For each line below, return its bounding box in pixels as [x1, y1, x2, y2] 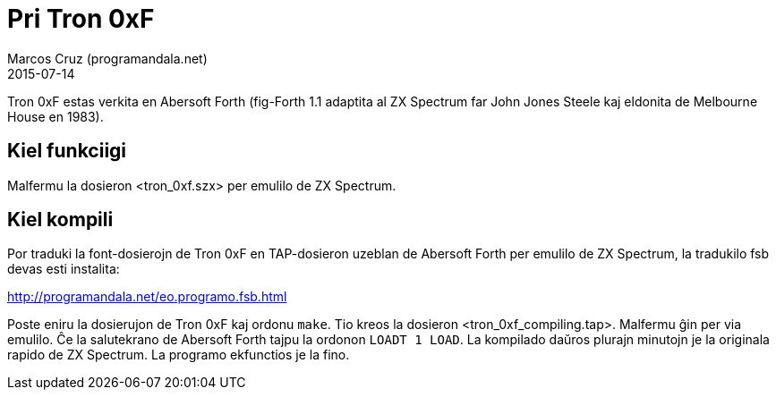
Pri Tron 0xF [7, 4, 155, 34]
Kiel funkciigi [7, 139, 127, 163]
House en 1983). [7, 108, 104, 124]
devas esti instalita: [7, 261, 120, 277]
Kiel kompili [7, 208, 114, 232]
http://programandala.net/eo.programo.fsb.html [7, 289, 287, 305]
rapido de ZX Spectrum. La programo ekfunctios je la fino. [7, 347, 350, 363]
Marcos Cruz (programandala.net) [7, 50, 208, 66]
